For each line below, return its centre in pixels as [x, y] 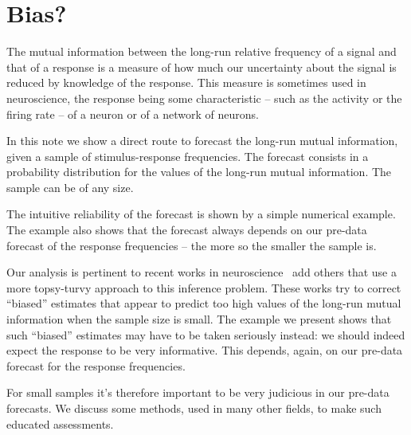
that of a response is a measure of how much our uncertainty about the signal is [202, 67]
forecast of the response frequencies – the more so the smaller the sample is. [192, 245]
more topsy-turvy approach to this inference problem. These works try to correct [204, 287]
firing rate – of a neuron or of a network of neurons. [133, 114]
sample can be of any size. [70, 187]
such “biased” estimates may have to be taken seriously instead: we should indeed [206, 334]
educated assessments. [60, 423]
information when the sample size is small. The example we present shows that [199, 319]
